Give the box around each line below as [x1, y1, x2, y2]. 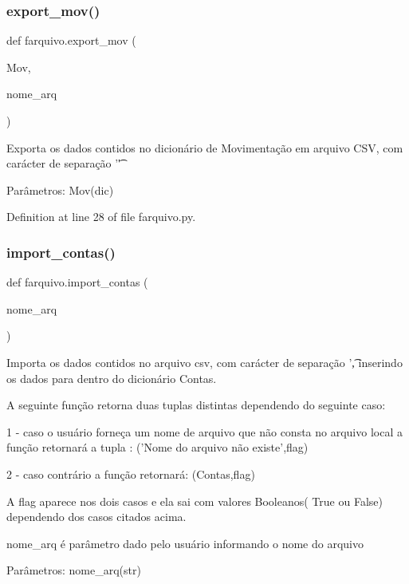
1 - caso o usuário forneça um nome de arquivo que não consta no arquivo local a [6, 423, 403, 440]
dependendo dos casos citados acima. [6, 508, 187, 525]
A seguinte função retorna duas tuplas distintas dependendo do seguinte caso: [6, 397, 386, 413]
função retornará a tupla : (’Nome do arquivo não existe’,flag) [6, 439, 309, 456]
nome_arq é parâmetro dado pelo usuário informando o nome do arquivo [6, 535, 364, 551]
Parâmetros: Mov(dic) [6, 181, 114, 198]
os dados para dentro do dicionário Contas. [6, 369, 217, 386]
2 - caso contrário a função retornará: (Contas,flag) [6, 465, 255, 482]
